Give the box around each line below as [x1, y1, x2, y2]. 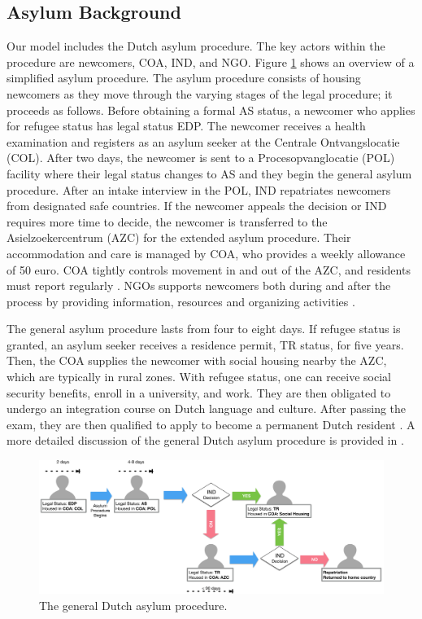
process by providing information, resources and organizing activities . [7, 292, 355, 309]
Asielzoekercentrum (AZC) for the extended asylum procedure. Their [7, 229, 351, 246]
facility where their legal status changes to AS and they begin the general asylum [7, 165, 412, 182]
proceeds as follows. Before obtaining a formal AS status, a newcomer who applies [7, 101, 415, 118]
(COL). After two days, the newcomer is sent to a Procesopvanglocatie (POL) [7, 149, 395, 166]
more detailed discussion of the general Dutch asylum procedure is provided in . [7, 432, 404, 449]
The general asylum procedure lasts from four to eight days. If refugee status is [7, 320, 401, 337]
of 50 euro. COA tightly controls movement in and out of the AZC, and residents [7, 261, 411, 278]
